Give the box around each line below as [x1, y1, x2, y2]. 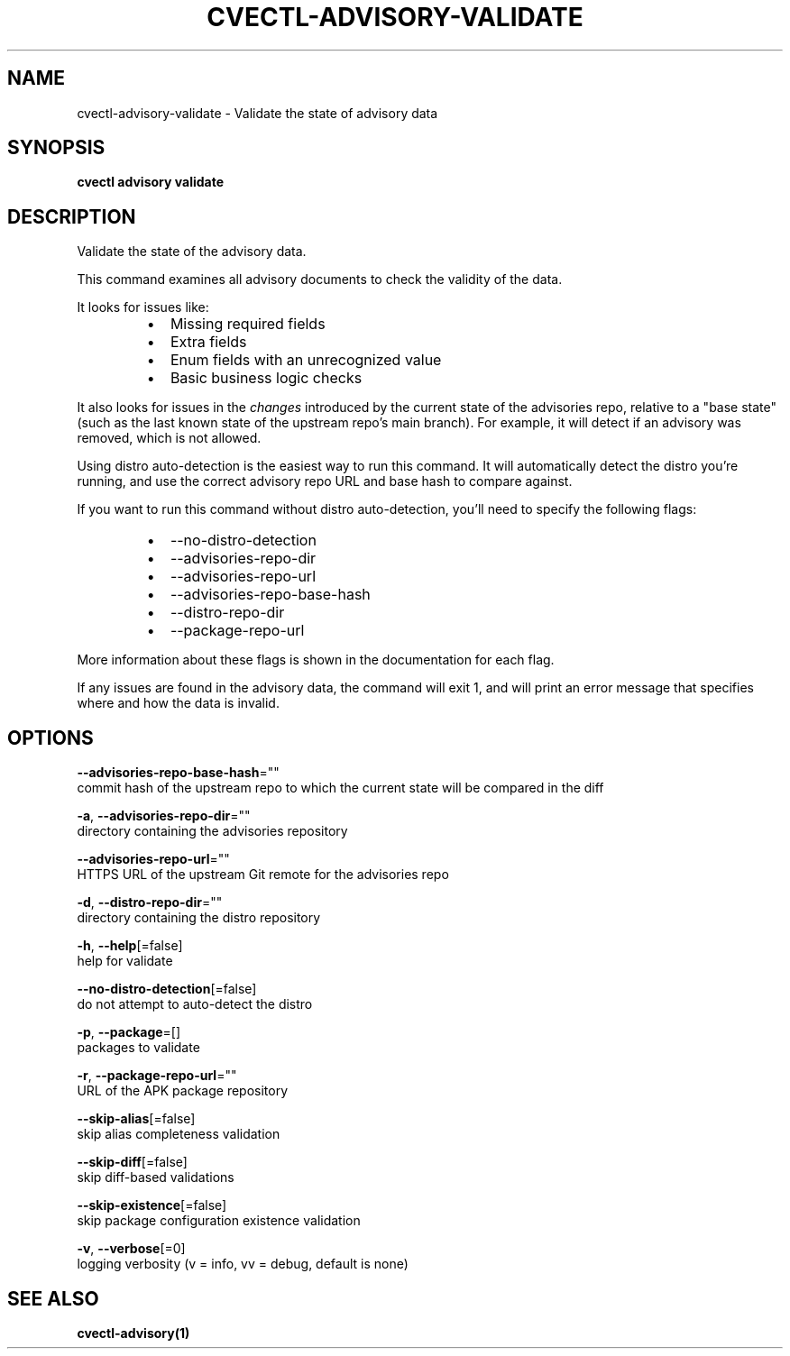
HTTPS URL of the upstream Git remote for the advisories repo [77, 866, 449, 883]
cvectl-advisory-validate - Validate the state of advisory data [77, 105, 438, 121]
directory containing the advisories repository [77, 823, 348, 839]
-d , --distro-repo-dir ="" [77, 894, 223, 911]
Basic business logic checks [170, 369, 363, 388]
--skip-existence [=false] [77, 1197, 227, 1214]
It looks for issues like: [77, 299, 209, 316]
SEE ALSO [7, 1287, 99, 1310]
